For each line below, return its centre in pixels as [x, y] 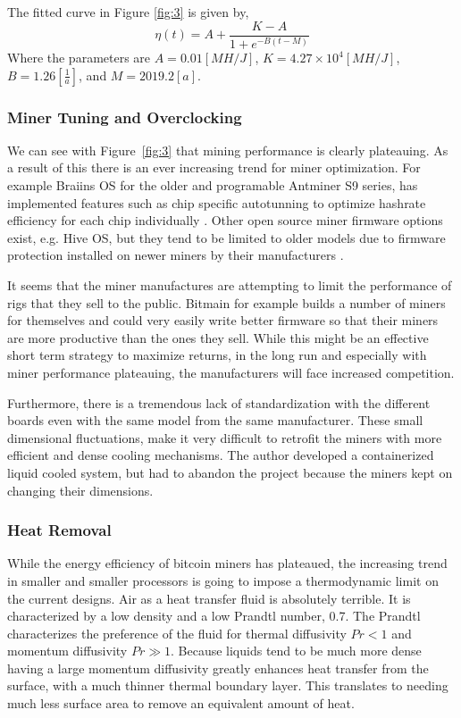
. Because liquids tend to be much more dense [296, 651]
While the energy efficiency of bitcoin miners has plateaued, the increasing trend [227, 563]
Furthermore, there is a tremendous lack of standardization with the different [219, 402]
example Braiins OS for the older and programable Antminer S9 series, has [213, 185]
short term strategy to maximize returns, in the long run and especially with [217, 355]
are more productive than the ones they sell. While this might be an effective [218, 337]
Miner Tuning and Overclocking [125, 117]
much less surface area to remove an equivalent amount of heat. [181, 703]
